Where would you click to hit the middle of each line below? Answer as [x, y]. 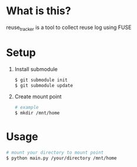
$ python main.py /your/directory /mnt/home [61, 158]
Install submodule [36, 69]
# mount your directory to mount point [55, 153]
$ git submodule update [44, 85]
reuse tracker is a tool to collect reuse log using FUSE [69, 28]
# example [27, 108]
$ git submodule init [41, 80]
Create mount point [38, 97]
